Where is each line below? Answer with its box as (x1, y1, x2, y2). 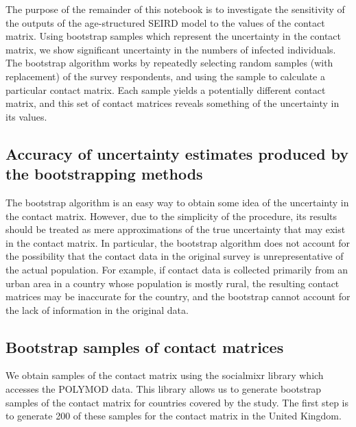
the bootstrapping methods (5, 163, 203, 184)
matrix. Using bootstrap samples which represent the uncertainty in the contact (5, 29, 342, 43)
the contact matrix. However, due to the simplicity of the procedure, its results (5, 208, 337, 223)
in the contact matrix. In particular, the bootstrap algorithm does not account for (5, 235, 351, 249)
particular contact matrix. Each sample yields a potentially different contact (5, 82, 326, 97)
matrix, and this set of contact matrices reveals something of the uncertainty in (5, 96, 340, 110)
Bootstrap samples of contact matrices (5, 336, 284, 357)
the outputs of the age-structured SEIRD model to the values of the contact (5, 15, 325, 29)
